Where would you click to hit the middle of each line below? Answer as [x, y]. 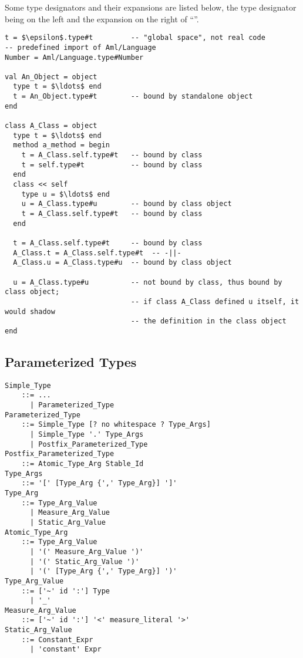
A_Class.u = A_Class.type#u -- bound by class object [122, 263]
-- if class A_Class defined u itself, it [215, 301]
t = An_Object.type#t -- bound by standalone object [133, 97]
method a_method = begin [61, 145]
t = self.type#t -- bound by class [112, 165]
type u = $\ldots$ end [65, 194]
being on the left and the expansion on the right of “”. [102, 18]
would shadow [30, 311]
